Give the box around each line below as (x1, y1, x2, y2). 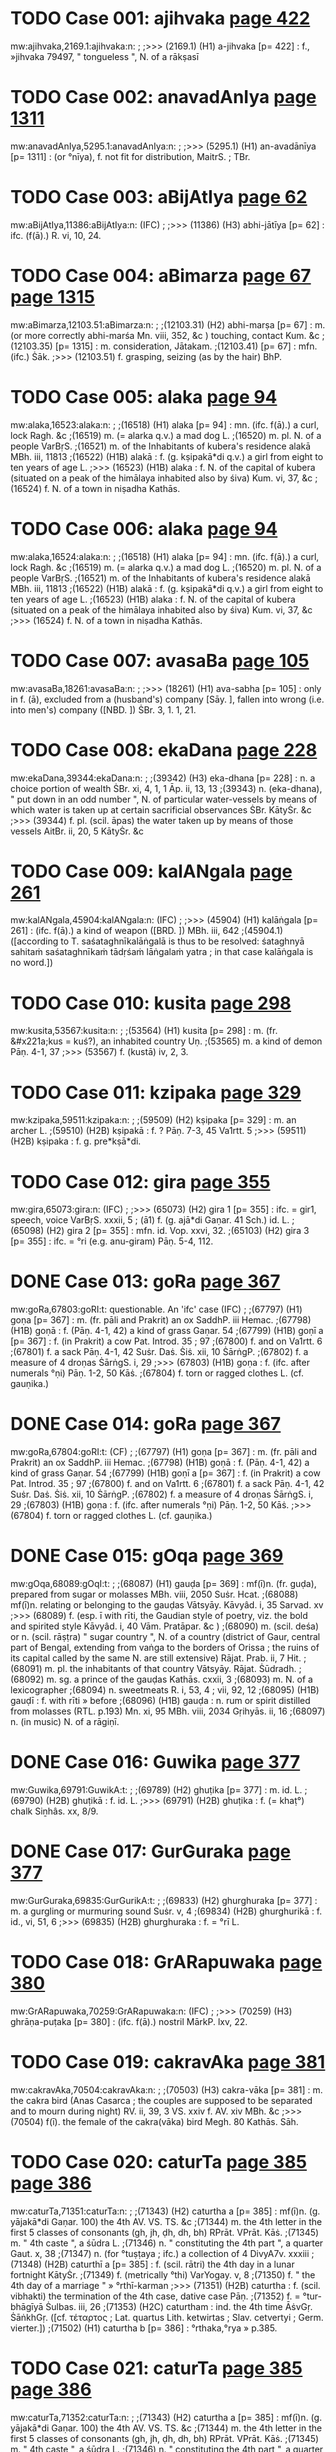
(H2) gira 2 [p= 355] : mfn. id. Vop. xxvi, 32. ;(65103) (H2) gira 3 (46, 1225, 310, 1237)
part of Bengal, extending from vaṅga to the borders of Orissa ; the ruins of (10, 1642, 320, 1654)
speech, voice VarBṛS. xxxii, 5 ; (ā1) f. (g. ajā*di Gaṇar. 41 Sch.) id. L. (10, 1214, 290, 1226)
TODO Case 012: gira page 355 (10, 1170, 271, 1193)
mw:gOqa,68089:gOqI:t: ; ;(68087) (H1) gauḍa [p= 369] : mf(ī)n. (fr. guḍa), (10, 1578, 317, 1590)
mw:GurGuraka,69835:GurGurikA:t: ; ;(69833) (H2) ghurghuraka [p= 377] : (10, 1894, 318, 1906)
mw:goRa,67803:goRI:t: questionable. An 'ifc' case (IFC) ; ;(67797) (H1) (10, 1303, 303, 1316)
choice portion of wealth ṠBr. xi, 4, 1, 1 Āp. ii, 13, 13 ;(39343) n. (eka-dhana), (10, 782, 323, 794)
